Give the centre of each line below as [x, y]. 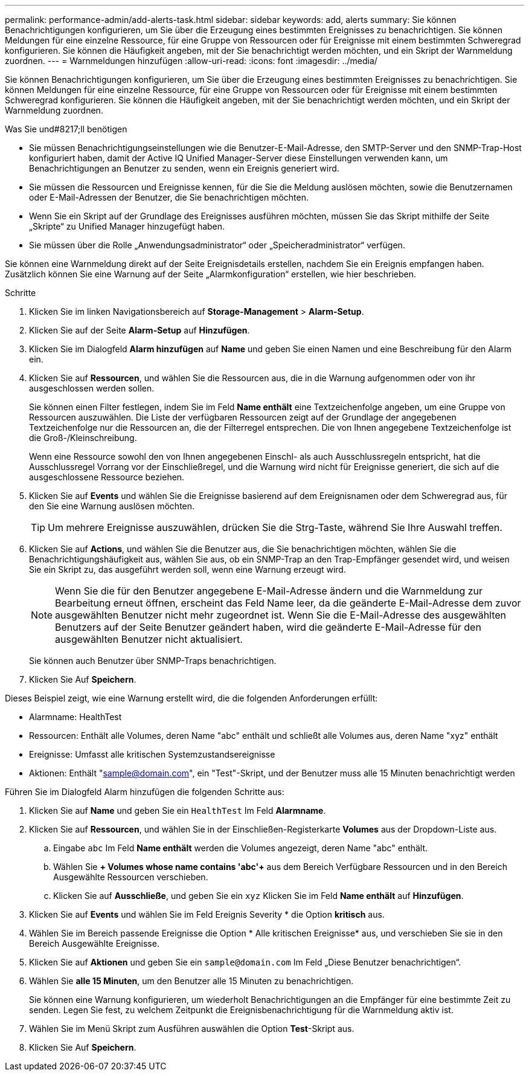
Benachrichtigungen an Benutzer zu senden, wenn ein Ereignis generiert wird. [184, 168]
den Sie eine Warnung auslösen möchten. [112, 506]
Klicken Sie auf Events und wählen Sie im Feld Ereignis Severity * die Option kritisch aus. [207, 914]
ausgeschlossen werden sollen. [92, 388]
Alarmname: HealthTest [75, 717]
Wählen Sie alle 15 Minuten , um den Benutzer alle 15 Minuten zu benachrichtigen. [191, 981]
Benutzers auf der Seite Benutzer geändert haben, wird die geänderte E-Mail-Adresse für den [268, 627]
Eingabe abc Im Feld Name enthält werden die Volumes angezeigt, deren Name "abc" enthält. [241, 848]
